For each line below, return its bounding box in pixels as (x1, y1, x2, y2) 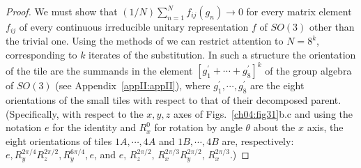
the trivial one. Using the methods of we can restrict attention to (6, 33, 284, 48)
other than (309, 20, 355, 33)
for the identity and (52, 120, 137, 135)
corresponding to (6, 47, 77, 62)
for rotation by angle (154, 120, 243, 135)
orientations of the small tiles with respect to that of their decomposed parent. (6, 92, 341, 107)
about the (253, 120, 295, 135)
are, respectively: (222, 133, 294, 148)
